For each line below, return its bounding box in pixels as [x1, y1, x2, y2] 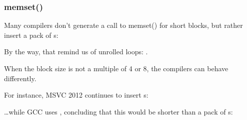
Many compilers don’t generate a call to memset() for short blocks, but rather [4, 20, 243, 30]
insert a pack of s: [4, 29, 58, 40]
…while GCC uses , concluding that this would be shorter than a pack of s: [4, 106, 233, 117]
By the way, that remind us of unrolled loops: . [4, 46, 148, 57]
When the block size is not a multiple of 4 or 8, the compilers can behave [4, 63, 228, 73]
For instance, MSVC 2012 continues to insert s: [4, 90, 148, 100]
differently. [4, 73, 36, 83]
